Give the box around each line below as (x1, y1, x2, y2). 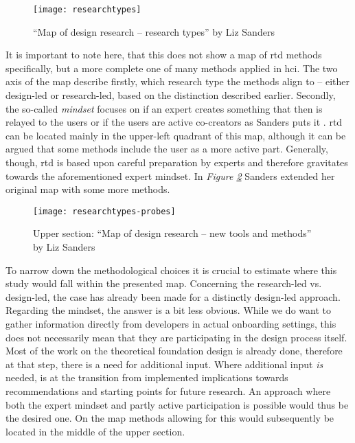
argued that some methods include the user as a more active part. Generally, (5, 141, 328, 156)
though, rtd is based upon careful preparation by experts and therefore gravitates (5, 155, 348, 169)
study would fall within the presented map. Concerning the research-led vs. (5, 276, 322, 291)
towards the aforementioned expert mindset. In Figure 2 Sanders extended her (5, 168, 335, 183)
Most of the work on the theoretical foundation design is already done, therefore (5, 343, 343, 358)
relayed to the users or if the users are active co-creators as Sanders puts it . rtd (5, 115, 343, 129)
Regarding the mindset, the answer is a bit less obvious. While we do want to (5, 303, 331, 317)
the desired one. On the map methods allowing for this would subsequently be (5, 411, 334, 425)
